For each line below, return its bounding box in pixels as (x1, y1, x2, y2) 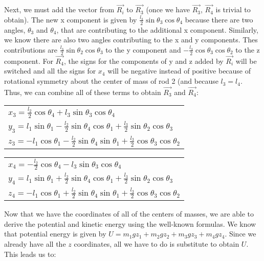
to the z (235, 44, 260, 55)
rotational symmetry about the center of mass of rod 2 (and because (4, 76, 218, 86)
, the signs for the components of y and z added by (63, 55, 224, 66)
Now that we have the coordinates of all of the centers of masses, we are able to (4, 208, 254, 219)
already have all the (4, 238, 66, 249)
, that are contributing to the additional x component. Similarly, (56, 24, 258, 35)
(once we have (146, 4, 190, 15)
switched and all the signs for (4, 65, 96, 76)
